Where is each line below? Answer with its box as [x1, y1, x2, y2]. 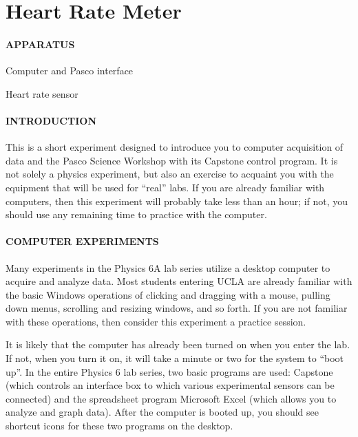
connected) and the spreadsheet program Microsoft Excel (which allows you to [6, 391, 337, 405]
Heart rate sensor [6, 86, 78, 100]
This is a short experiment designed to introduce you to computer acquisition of [6, 140, 344, 154]
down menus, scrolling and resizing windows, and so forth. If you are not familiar [6, 301, 348, 315]
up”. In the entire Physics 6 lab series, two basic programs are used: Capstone [6, 364, 333, 379]
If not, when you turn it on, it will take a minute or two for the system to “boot [6, 351, 344, 365]
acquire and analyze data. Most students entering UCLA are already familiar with [6, 274, 352, 288]
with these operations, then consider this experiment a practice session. [6, 314, 306, 328]
